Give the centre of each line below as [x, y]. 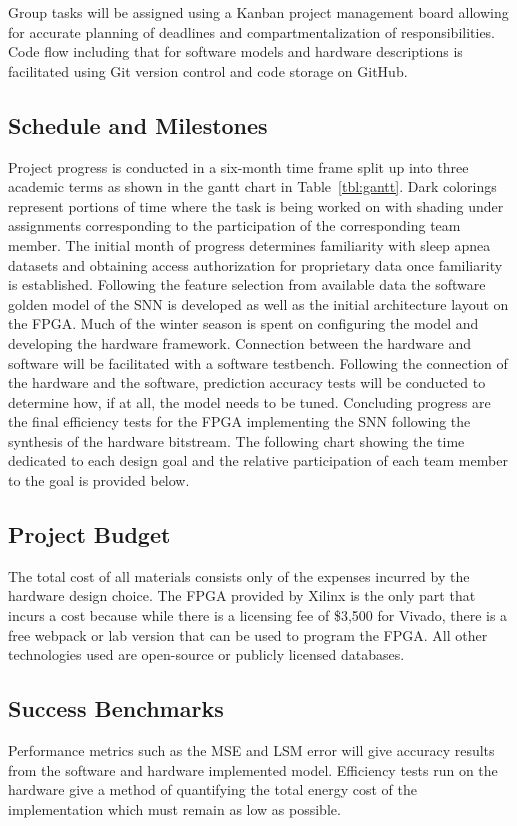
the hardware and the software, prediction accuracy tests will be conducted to [247, 382]
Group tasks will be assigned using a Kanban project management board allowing [258, 12]
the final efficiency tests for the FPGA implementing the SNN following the [239, 421]
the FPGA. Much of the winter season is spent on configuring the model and [243, 323]
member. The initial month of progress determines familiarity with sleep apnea [249, 244]
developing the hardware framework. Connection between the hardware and [240, 342]
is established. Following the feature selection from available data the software [247, 284]
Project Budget [89, 534]
